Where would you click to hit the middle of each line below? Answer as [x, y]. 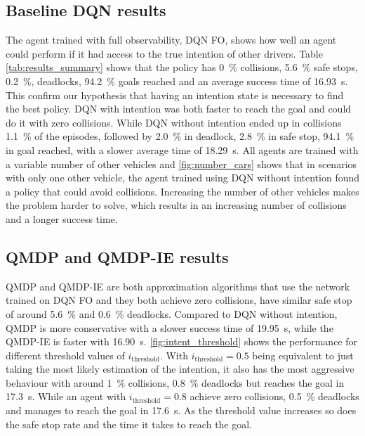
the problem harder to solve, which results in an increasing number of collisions [176, 205]
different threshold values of [65, 355]
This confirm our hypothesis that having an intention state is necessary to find [175, 95]
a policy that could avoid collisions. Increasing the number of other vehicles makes [182, 191]
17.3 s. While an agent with [66, 396]
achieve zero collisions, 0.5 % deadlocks [274, 396]
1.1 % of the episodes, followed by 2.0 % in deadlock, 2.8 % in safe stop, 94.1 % [180, 136]
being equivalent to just [303, 355]
